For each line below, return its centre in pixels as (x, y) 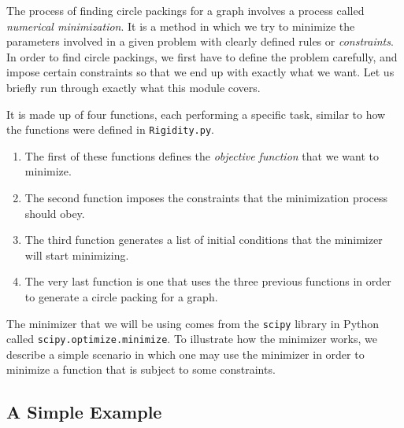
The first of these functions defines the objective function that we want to (202, 155)
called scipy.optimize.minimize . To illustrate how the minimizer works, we (192, 339)
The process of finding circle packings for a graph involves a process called (185, 10)
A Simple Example (84, 412)
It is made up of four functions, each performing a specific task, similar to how (196, 114)
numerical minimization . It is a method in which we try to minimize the (181, 26)
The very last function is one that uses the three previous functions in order (208, 281)
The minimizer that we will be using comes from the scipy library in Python (193, 323)
